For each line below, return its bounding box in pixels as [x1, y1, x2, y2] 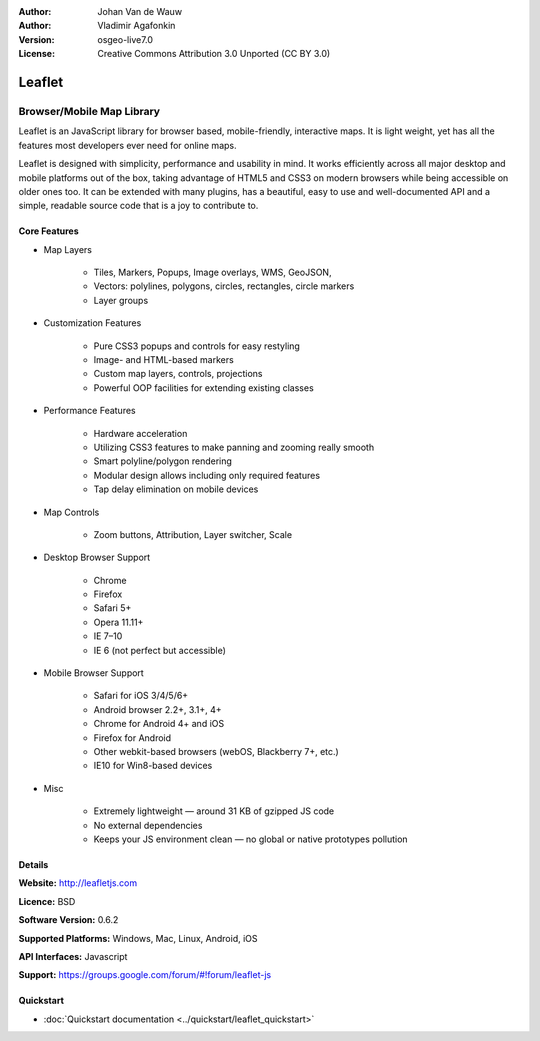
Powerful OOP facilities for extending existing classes [93, 381, 314, 394]
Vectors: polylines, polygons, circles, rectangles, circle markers [93, 280, 355, 292]
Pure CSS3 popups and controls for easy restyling [93, 340, 300, 352]
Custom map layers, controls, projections [93, 368, 264, 380]
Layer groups [93, 294, 149, 306]
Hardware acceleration [93, 427, 188, 439]
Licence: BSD [18, 895, 76, 907]
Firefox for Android [93, 731, 172, 744]
